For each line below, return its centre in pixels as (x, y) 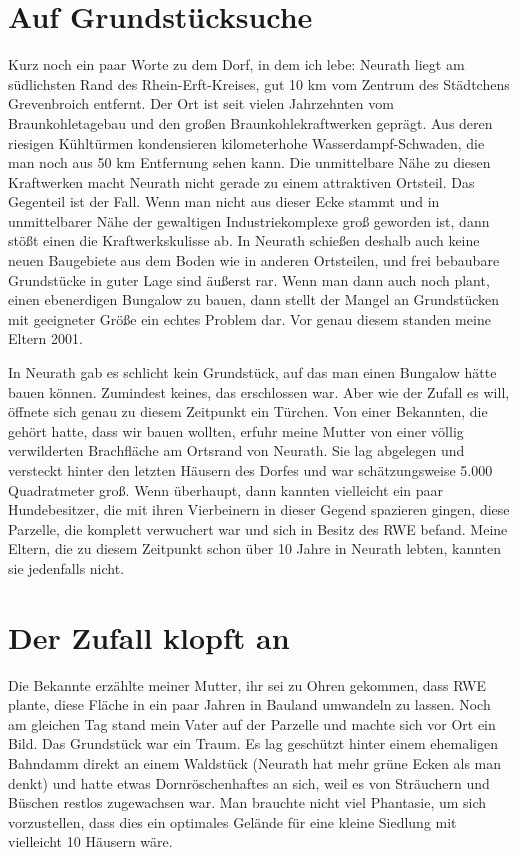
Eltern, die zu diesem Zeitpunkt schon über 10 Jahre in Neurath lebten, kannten (255, 548)
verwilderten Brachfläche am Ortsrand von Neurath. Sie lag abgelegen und (236, 450)
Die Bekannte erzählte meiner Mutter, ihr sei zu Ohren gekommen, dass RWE (247, 684)
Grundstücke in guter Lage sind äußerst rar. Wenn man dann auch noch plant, (249, 279)
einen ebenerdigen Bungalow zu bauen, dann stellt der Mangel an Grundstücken (253, 299)
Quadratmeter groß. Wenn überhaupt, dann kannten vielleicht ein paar (226, 489)
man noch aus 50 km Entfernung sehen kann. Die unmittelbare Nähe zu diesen (249, 162)
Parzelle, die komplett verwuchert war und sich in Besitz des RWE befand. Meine (258, 528)
